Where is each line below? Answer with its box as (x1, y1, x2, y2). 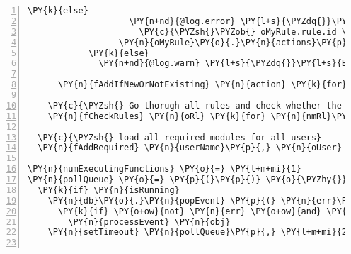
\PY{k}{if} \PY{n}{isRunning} (38, 184, 180, 195)
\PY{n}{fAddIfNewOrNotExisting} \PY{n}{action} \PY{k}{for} (57, 79, 347, 90)
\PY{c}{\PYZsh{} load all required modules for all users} (38, 132, 322, 143)
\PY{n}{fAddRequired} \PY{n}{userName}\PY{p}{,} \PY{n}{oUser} (38, 143, 342, 153)
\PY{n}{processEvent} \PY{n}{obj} (68, 216, 231, 227)
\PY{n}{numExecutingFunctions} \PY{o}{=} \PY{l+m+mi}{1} (28, 164, 301, 175)
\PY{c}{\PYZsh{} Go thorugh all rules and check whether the (47, 100, 342, 111)
